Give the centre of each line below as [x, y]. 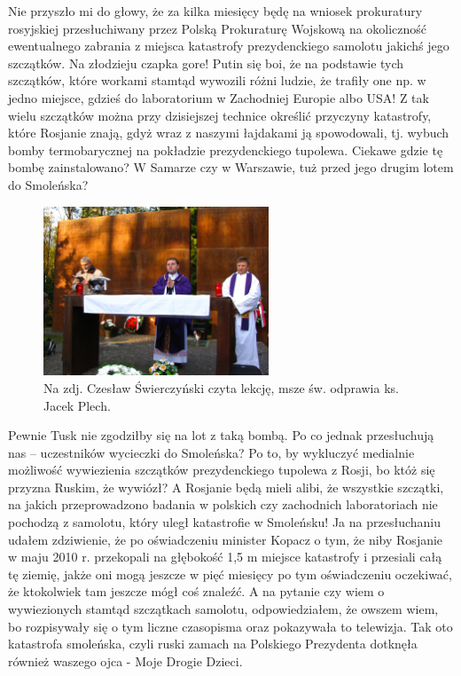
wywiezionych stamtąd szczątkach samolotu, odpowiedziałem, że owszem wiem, [223, 609]
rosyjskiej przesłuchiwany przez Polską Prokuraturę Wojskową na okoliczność [218, 28]
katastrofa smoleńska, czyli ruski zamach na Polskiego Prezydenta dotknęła [213, 644]
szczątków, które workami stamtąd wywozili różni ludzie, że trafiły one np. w [217, 80]
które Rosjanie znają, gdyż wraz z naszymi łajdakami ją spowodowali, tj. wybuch [229, 133]
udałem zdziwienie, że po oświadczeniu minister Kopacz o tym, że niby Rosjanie [226, 539]
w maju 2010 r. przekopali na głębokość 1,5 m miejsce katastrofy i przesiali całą [225, 557]
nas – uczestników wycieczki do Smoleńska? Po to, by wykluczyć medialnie [211, 452]
